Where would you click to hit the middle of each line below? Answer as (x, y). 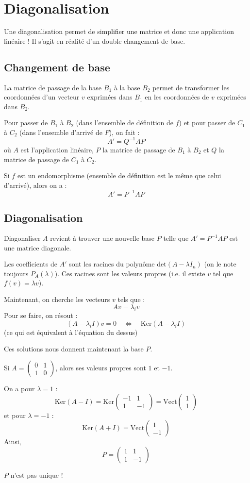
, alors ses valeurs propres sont (101, 368)
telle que (176, 238)
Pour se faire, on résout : (41, 315)
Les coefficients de (31, 264)
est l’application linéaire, (57, 149)
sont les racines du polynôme (112, 264)
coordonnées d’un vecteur (42, 97)
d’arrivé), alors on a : (35, 185)
